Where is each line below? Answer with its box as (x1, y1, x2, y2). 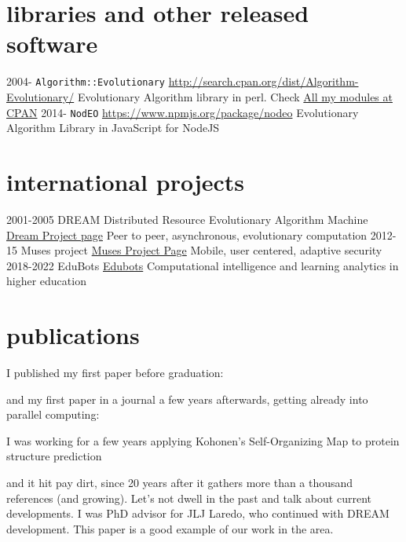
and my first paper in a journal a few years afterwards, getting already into (6, 390, 368, 407)
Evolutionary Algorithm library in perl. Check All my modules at (77, 88, 393, 104)
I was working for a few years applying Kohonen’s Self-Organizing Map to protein (6, 432, 400, 449)
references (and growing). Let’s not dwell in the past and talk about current (6, 489, 371, 506)
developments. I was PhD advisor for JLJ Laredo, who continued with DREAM (6, 505, 390, 522)
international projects (6, 166, 245, 197)
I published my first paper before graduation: (6, 364, 224, 381)
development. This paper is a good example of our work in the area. (6, 520, 334, 537)
